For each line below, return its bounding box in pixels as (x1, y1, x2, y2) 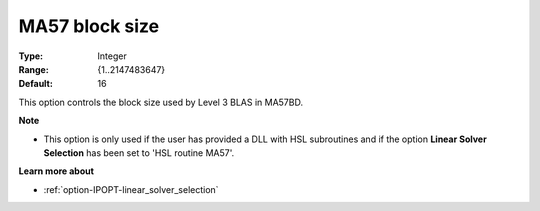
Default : (18, 78, 54, 90)
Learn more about (18, 165, 95, 177)
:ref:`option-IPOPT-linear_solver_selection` (43, 183, 219, 195)
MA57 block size (18, 15, 160, 37)
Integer (97, 50, 127, 62)
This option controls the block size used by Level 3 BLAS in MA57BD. (18, 96, 304, 108)
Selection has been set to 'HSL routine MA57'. (43, 146, 235, 159)
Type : (18, 50, 44, 62)
